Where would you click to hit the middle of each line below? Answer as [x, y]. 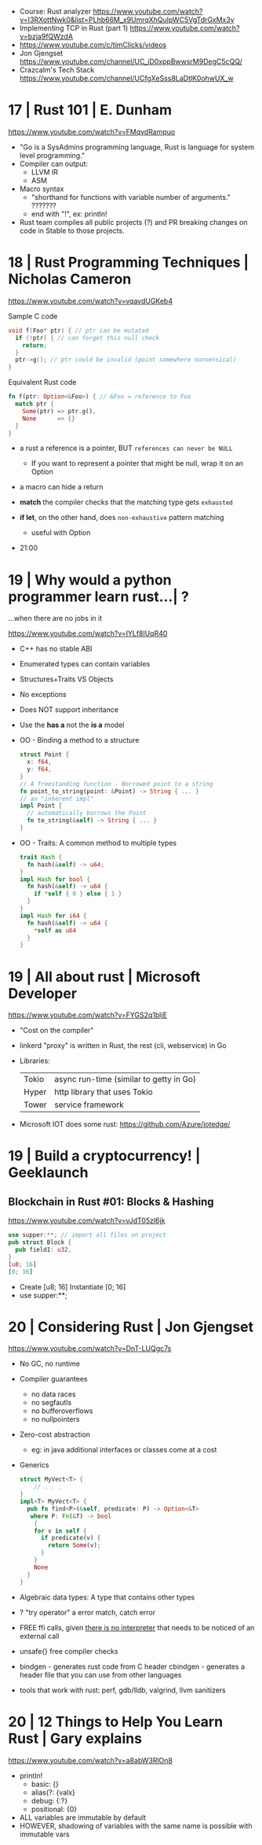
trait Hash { [41, 857]
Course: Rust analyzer [55, 11]
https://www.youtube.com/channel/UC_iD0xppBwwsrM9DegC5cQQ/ [131, 61]
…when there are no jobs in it [55, 618]
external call [39, 1636]
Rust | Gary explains [75, 1738]
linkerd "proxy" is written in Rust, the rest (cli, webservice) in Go [123, 1046]
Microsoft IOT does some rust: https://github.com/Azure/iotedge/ [125, 1124]
